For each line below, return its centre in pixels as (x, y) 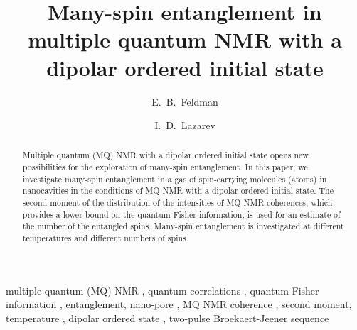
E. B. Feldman (185, 101)
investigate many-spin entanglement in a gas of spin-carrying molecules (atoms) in (175, 178)
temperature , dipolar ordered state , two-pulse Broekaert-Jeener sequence (167, 318)
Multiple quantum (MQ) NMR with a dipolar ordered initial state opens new (165, 155)
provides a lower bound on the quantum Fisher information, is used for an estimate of (181, 214)
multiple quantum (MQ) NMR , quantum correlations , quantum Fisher (162, 290)
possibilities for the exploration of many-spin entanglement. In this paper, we (165, 167)
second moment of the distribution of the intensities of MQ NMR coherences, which (177, 203)
